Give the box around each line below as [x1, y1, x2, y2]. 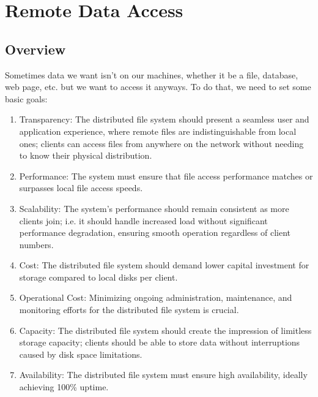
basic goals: [5, 92, 48, 105]
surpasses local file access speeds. [19, 181, 143, 194]
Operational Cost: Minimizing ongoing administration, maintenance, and [19, 291, 292, 304]
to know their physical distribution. [19, 149, 152, 162]
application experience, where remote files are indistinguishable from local [19, 124, 297, 137]
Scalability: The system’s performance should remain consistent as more [19, 202, 289, 214]
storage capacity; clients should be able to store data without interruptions [19, 336, 300, 349]
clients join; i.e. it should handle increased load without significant [19, 214, 268, 227]
